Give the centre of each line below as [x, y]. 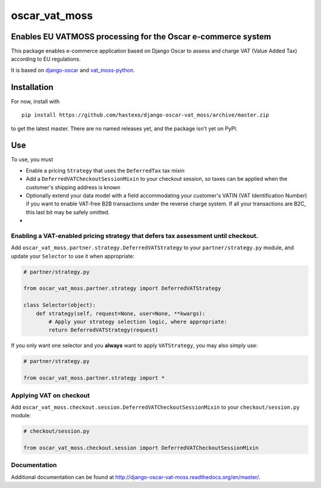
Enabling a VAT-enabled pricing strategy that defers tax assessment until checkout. [135, 236]
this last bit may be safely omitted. [68, 212]
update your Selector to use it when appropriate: [73, 256]
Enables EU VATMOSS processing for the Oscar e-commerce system [141, 37]
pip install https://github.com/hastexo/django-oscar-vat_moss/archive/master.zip [145, 115]
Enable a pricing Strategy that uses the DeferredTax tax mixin [105, 170]
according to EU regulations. [46, 59]
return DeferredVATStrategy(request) [103, 330]
